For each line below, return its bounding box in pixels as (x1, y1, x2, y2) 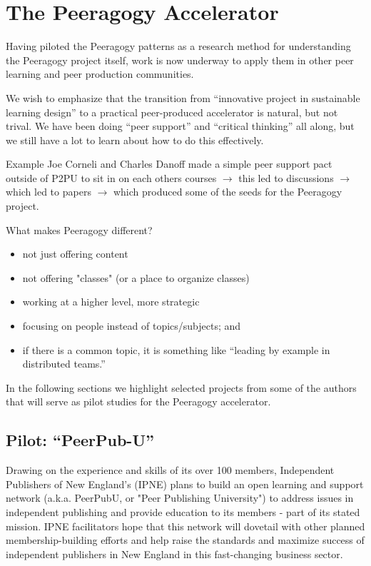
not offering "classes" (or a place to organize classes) (22, 270, 250, 285)
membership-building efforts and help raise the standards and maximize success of (6, 532, 365, 547)
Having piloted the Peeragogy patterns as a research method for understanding (6, 39, 351, 54)
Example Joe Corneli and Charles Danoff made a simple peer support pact (6, 156, 332, 171)
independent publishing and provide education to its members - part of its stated (6, 504, 360, 519)
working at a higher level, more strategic (22, 294, 200, 309)
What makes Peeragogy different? (6, 222, 153, 237)
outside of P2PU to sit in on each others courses (6, 170, 217, 185)
